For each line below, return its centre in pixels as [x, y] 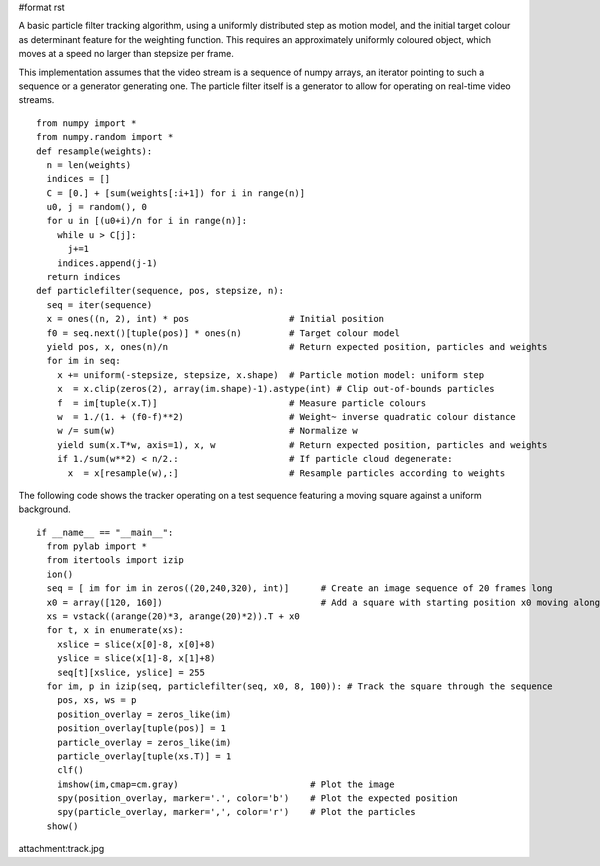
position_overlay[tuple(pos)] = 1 [141, 728]
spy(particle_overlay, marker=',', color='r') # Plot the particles [236, 812]
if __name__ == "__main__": [105, 532]
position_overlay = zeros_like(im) [144, 714]
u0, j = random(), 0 [97, 207]
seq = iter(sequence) [99, 304]
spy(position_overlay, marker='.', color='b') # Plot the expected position [257, 798]
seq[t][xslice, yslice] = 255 [130, 672]
